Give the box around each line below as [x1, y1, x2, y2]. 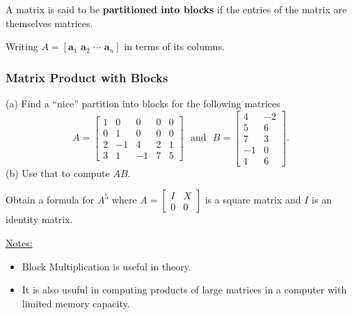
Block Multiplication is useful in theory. [22, 259, 191, 273]
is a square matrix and [205, 192, 301, 207]
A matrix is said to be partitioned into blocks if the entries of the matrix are [6, 2, 347, 16]
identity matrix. [6, 212, 73, 226]
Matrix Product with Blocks [6, 68, 168, 86]
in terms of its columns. [124, 39, 225, 54]
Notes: [6, 235, 33, 249]
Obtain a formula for [6, 192, 95, 207]
